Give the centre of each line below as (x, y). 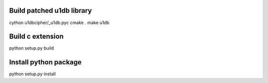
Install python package (45, 62)
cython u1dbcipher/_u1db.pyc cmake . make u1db (59, 23)
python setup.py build (32, 48)
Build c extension (36, 37)
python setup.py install (33, 74)
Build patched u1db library (51, 11)
